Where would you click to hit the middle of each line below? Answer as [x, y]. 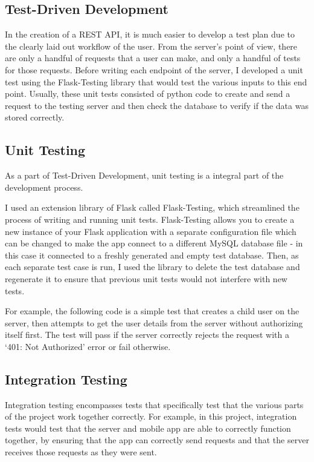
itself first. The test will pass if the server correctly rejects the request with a [147, 335]
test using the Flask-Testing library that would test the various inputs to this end [156, 81]
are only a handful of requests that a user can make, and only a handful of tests [153, 58]
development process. [44, 187]
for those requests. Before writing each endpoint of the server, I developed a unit [154, 69]
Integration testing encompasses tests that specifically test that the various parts [154, 404]
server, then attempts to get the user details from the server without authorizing [154, 322]
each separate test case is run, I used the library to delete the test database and [152, 267]
